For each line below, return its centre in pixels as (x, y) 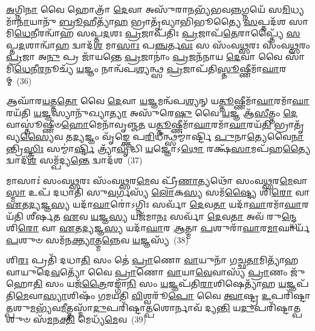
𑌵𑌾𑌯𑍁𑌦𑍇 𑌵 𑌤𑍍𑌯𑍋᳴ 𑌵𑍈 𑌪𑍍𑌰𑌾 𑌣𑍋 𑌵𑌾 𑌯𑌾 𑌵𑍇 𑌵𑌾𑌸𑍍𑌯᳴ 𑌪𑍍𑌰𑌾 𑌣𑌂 (147, 271)
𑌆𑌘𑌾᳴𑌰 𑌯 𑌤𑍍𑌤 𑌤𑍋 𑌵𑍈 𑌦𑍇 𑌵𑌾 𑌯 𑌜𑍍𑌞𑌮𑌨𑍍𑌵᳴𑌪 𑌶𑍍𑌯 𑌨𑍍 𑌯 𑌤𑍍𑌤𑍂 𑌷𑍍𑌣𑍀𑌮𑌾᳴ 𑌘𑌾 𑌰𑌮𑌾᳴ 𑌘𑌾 (158, 101)
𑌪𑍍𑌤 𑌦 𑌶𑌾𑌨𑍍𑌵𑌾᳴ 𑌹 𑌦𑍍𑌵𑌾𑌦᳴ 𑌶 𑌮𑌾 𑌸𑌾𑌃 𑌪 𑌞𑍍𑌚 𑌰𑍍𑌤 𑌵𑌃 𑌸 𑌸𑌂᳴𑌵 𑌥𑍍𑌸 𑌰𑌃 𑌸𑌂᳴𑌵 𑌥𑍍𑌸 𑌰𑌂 (158, 44)
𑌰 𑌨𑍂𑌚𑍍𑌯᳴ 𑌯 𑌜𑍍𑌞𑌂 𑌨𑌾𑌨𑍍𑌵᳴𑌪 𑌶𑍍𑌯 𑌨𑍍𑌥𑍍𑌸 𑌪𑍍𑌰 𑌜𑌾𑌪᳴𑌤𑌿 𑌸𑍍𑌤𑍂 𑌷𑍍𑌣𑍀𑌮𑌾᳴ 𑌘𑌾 (159, 68)
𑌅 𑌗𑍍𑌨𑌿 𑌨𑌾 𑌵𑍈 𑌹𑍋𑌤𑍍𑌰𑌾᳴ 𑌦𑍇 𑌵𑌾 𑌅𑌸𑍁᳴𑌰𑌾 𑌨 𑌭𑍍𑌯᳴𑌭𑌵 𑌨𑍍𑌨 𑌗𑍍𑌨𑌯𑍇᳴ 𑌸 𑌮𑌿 (148, 9)
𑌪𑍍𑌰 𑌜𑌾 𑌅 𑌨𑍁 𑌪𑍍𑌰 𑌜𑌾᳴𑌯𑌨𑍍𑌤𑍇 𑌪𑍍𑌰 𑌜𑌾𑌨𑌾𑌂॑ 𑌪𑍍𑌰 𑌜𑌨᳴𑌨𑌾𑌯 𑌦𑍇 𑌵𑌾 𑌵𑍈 (145, 57)
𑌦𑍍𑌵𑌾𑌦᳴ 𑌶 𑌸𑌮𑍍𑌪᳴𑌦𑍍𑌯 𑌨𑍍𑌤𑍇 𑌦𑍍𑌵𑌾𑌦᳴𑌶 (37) (74, 160)
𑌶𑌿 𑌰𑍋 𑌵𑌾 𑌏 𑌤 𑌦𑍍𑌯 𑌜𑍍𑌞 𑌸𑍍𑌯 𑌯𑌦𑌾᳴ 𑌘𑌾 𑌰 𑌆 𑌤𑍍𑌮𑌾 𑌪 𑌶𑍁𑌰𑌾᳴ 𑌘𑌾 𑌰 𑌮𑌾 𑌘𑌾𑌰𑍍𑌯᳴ (158, 228)
